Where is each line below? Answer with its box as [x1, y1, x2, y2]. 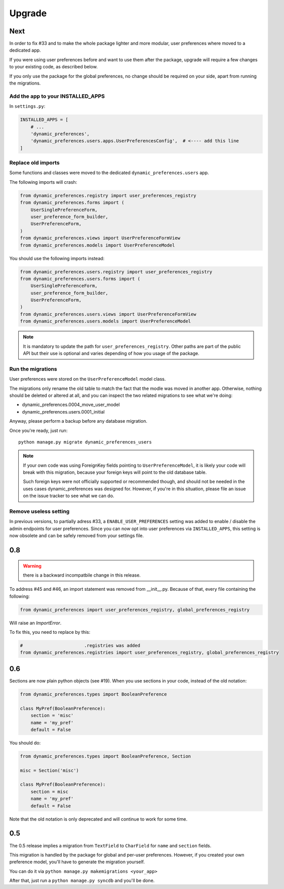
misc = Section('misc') [20, 767, 79, 773]
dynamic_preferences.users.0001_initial [22, 409, 105, 415]
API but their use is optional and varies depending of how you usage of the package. [23, 350, 199, 356]
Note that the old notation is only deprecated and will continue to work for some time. [9, 816, 187, 822]
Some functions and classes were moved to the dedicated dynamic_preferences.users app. [9, 170, 209, 176]
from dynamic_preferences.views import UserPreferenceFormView [20, 235, 181, 241]
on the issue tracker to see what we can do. [23, 493, 114, 499]
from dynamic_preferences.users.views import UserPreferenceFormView [20, 311, 196, 317]
